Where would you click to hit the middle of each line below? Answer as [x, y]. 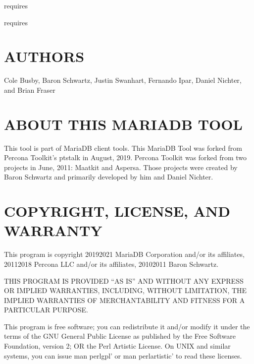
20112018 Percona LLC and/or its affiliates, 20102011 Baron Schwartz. [111, 264]
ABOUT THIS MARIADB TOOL [123, 124]
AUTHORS [44, 56]
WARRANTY [53, 230]
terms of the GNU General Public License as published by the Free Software [120, 336]
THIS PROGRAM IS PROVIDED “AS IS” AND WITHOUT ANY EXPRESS [124, 280]
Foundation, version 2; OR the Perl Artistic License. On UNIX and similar [117, 346]
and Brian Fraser [30, 90]
